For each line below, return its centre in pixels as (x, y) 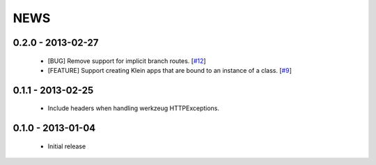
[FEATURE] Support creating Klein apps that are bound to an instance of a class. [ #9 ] (170, 70)
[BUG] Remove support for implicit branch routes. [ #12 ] (127, 61)
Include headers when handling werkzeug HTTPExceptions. (133, 108)
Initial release (67, 146)
